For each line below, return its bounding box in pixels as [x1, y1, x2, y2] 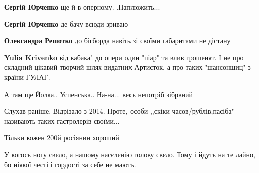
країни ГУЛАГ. [4, 71, 50, 82]
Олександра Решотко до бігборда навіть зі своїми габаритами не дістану [4, 35, 231, 46]
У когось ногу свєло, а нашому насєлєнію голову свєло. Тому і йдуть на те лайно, [4, 149, 255, 159]
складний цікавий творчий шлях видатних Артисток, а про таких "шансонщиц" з [4, 62, 251, 72]
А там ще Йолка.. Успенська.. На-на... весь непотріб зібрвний [4, 89, 193, 99]
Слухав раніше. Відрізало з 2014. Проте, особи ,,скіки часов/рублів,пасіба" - [4, 106, 239, 116]
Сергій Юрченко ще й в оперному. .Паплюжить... [4, 2, 160, 12]
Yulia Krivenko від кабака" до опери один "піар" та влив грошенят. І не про [4, 52, 244, 62]
